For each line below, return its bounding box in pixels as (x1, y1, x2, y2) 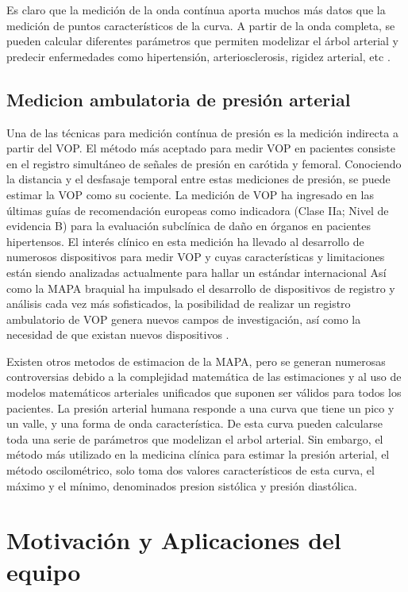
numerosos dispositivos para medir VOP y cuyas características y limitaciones (6, 248, 385, 265)
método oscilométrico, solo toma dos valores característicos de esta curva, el (6, 462, 375, 479)
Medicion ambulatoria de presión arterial (6, 86, 351, 111)
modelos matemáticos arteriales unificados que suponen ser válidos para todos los (6, 384, 402, 401)
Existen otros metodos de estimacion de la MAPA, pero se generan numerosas (6, 352, 386, 369)
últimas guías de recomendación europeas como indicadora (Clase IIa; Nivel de (6, 202, 389, 218)
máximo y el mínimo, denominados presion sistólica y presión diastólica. (6, 477, 357, 494)
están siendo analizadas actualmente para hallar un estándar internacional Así (6, 263, 387, 280)
